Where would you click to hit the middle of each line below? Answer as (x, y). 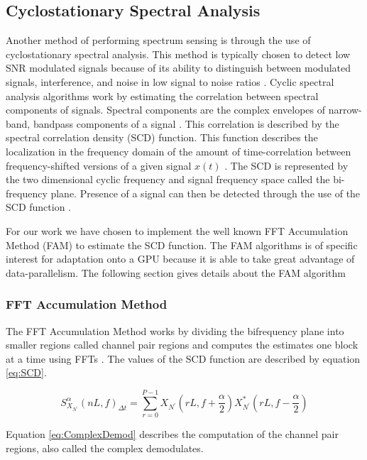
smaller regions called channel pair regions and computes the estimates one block (182, 345)
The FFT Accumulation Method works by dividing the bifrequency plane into (175, 330)
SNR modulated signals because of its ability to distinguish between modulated (179, 68)
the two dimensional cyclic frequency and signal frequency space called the (168, 179)
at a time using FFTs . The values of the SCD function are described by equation (183, 358)
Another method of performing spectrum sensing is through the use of (158, 40)
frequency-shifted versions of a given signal (99, 165)
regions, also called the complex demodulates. (105, 448)
